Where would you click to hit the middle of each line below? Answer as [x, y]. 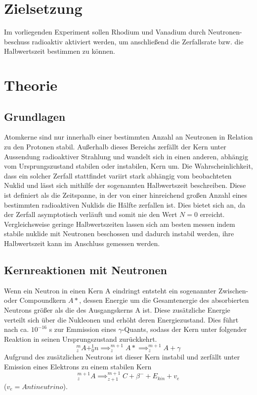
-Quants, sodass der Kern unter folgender [184, 329]
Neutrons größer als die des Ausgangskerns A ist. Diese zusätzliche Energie [117, 310]
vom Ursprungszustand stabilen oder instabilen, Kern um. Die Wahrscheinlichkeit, [128, 166]
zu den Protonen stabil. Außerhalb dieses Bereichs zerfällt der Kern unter [115, 147]
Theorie [31, 85]
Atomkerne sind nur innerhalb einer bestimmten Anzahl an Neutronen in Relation [128, 137]
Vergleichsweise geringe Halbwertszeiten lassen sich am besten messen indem [120, 224]
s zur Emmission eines [83, 329]
